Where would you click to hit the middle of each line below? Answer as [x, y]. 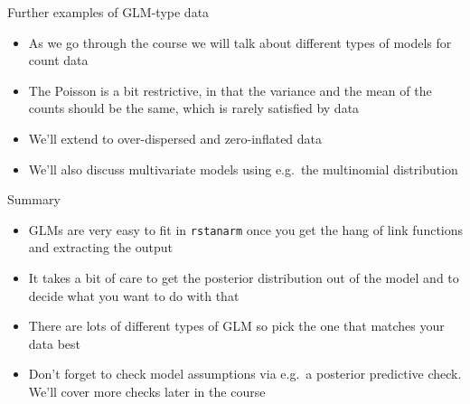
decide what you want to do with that [134, 295]
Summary [34, 199]
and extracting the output [100, 247]
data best [55, 343]
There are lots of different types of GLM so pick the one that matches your [236, 326]
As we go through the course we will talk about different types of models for [240, 42]
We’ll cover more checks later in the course [147, 391]
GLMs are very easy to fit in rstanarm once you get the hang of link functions [246, 229]
